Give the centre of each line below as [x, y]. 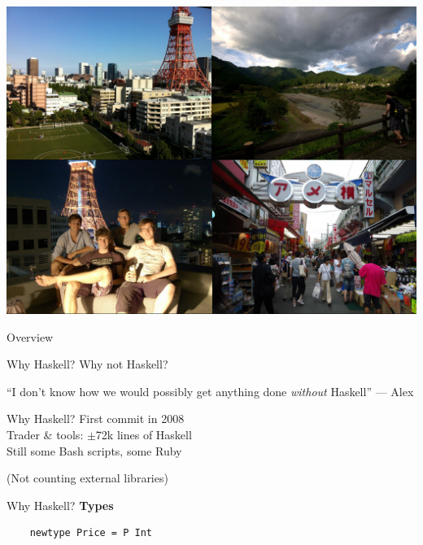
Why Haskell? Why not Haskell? [87, 364]
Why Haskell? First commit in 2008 [96, 419]
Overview [30, 336]
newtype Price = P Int [91, 533]
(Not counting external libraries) [87, 478]
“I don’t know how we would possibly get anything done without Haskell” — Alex [210, 391]
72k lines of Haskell [144, 434]
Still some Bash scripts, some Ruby [94, 450]
